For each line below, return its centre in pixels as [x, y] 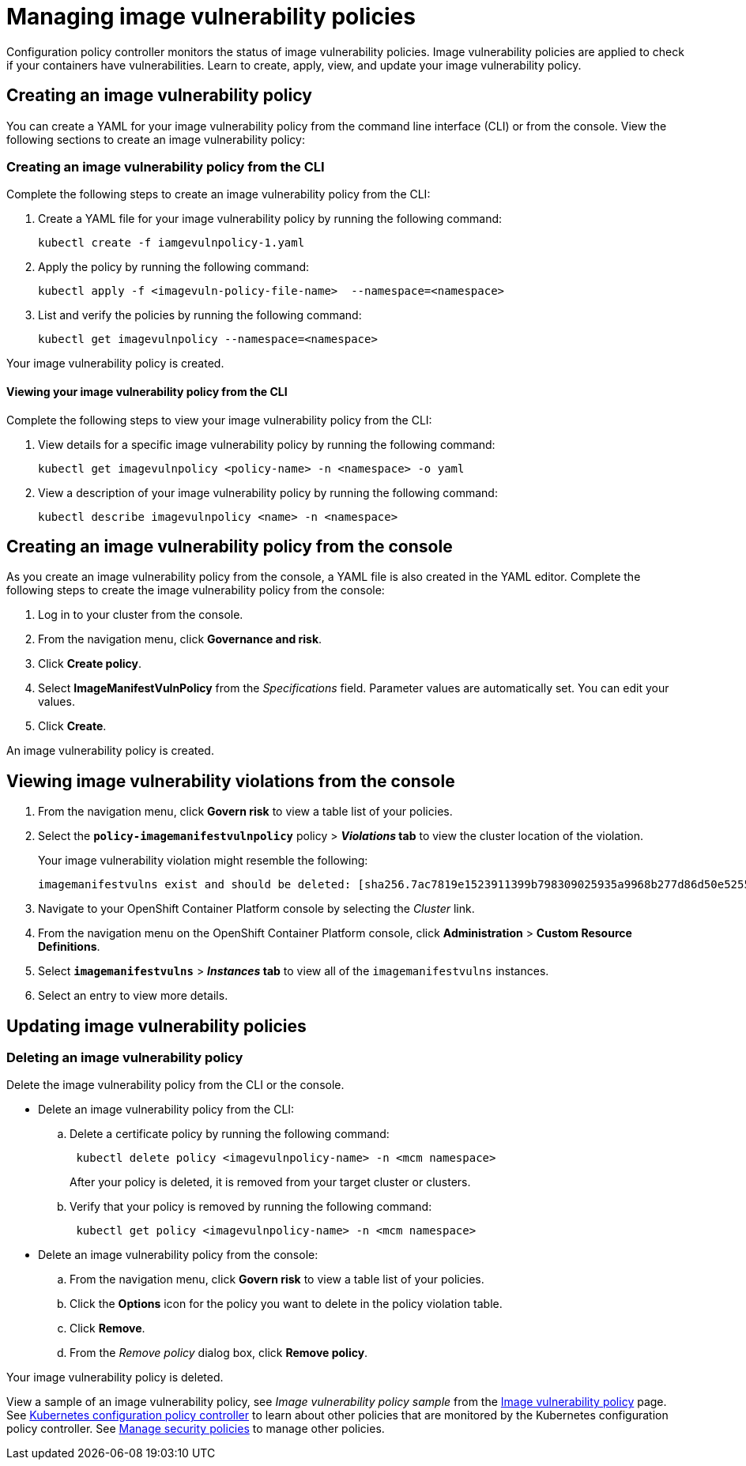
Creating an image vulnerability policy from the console [230, 546]
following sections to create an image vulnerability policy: [156, 139]
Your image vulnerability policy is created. [115, 364]
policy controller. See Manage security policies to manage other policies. [196, 1429]
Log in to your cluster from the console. [141, 615]
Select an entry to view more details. [133, 996]
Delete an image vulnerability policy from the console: [178, 1255]
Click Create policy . [90, 664]
